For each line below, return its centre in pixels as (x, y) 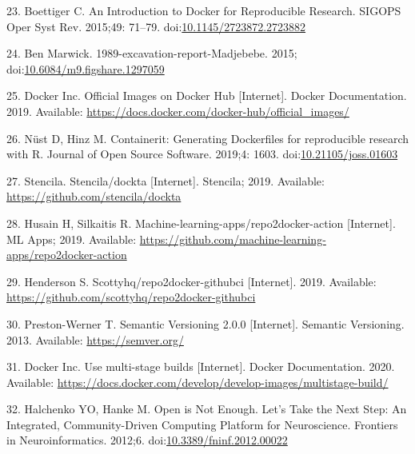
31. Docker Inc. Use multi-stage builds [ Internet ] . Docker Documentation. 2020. (201, 366)
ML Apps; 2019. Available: (72, 239)
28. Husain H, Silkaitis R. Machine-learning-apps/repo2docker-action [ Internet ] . (201, 223)
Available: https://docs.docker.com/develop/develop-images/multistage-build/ (198, 382)
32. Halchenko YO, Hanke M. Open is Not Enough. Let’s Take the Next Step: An (207, 409)
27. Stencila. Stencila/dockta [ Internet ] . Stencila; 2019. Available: (166, 180)
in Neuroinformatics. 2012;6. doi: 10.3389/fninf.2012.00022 (147, 440)
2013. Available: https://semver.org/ (95, 339)
